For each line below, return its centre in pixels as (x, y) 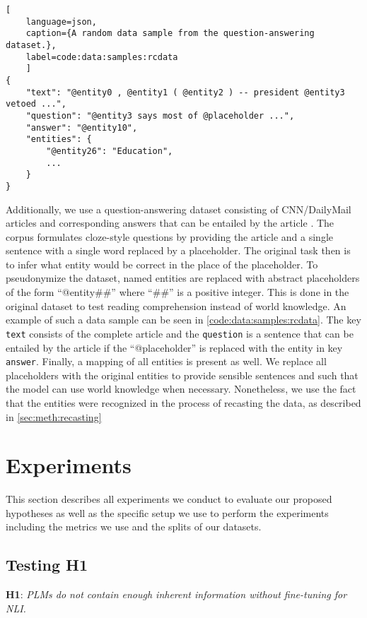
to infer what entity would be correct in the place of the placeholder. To (162, 264)
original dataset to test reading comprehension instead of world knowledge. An (176, 305)
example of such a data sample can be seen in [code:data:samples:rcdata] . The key (183, 320)
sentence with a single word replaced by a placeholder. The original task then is (178, 250)
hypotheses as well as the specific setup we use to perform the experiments (167, 512)
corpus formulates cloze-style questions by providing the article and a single (169, 236)
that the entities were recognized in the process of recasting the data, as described (183, 402)
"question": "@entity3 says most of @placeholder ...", (160, 115)
